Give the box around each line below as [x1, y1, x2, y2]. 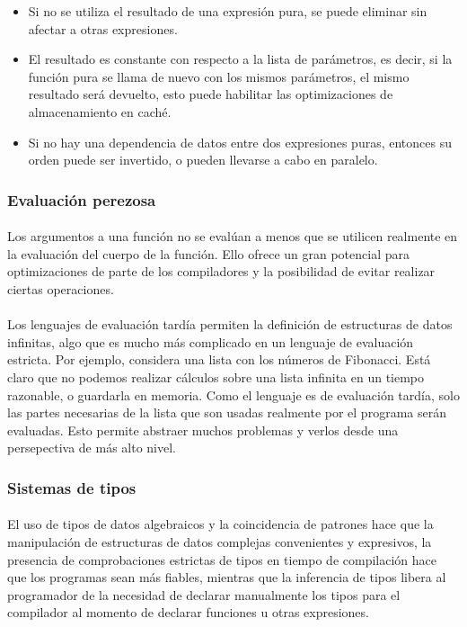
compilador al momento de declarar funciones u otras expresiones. [7, 603, 369, 622]
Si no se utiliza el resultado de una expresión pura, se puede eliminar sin [28, 2, 427, 20]
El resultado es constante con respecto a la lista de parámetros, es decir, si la [28, 49, 453, 68]
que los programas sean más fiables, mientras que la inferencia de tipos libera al [7, 568, 446, 587]
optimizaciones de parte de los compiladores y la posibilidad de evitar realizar [7, 262, 436, 281]
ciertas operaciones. [7, 279, 114, 298]
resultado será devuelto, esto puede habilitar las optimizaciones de [28, 85, 393, 103]
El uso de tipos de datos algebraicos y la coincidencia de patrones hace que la [7, 515, 434, 533]
